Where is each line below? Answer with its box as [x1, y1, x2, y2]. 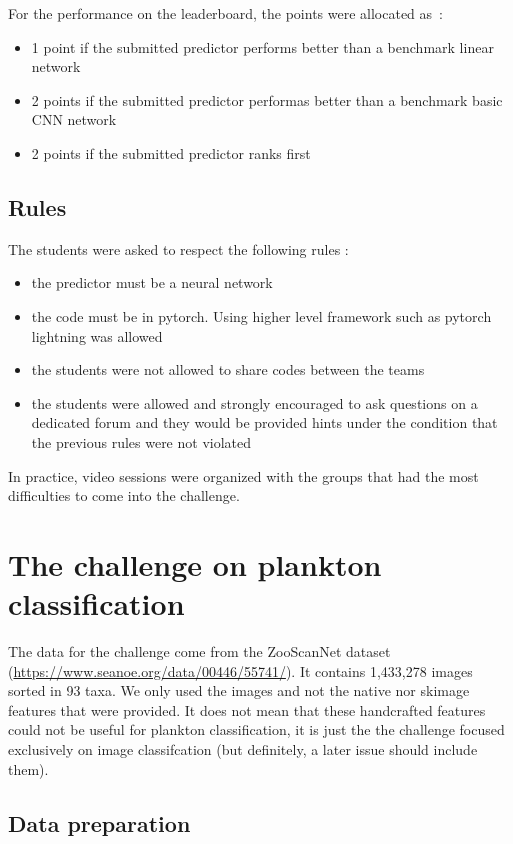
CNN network [31, 109, 117, 130]
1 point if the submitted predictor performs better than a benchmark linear [31, 36, 494, 57]
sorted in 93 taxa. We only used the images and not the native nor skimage [8, 680, 470, 701]
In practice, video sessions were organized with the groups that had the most [8, 465, 479, 486]
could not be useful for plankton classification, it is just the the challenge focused [8, 719, 505, 740]
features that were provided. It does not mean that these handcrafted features [8, 699, 486, 720]
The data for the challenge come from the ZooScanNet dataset [8, 641, 391, 662]
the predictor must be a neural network [31, 272, 273, 293]
